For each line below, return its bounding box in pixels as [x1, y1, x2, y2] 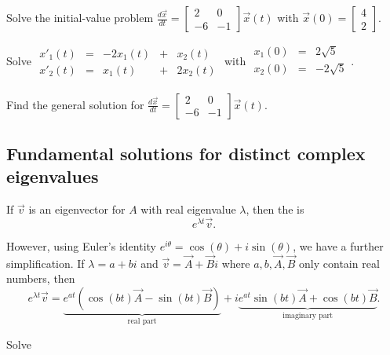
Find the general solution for [6, 96, 144, 112]
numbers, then [6, 270, 75, 287]
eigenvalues [6, 164, 99, 188]
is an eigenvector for [28, 201, 126, 218]
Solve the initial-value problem [6, 9, 154, 25]
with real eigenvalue [140, 201, 236, 218]
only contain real [299, 254, 380, 271]
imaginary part [282, 311, 334, 320]
